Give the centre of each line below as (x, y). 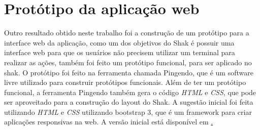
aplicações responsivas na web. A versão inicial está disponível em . (109, 122)
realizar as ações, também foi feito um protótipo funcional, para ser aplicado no (128, 62)
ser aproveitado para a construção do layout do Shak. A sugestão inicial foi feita (129, 102)
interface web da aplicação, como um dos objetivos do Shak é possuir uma (119, 42)
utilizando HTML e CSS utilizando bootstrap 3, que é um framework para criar (128, 112)
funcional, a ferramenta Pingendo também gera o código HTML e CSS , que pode (130, 92)
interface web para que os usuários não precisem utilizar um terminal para (120, 52)
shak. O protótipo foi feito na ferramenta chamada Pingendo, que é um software (129, 72)
